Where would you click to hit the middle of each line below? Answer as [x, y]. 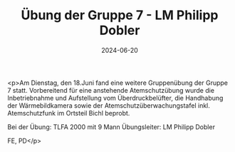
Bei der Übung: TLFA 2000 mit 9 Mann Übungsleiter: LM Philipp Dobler [111, 127]
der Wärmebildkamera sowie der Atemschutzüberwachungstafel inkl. [109, 105]
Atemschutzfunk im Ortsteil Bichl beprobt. [69, 113]
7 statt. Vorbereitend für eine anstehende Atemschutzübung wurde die [111, 90]
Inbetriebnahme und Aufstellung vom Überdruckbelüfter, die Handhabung [115, 98]
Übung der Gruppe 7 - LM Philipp [120, 15]
